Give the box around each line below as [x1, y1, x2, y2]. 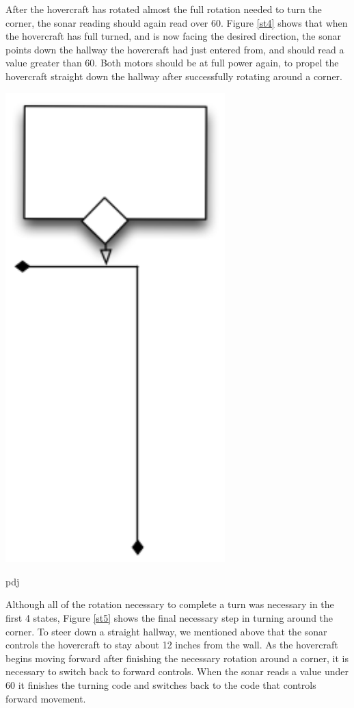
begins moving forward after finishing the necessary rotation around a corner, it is [5, 650, 349, 665]
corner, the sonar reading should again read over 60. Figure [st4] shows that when [5, 15, 348, 29]
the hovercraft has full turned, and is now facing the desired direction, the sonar [5, 29, 341, 43]
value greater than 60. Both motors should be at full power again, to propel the [5, 55, 339, 70]
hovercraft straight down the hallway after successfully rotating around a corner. [5, 68, 342, 83]
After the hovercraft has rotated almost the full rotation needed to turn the [5, 2, 322, 16]
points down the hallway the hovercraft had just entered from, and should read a [5, 42, 344, 56]
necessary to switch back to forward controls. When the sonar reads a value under [5, 664, 349, 679]
